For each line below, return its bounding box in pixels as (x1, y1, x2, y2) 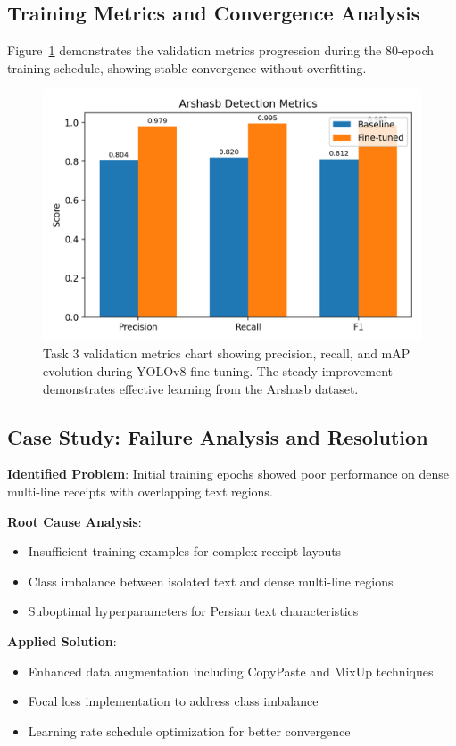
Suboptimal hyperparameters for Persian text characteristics (28, 602, 359, 620)
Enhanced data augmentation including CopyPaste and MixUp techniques (28, 661, 434, 680)
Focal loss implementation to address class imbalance (28, 692, 319, 710)
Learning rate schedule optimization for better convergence (28, 721, 351, 740)
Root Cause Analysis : (7, 512, 142, 530)
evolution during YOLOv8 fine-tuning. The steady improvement (43, 361, 393, 380)
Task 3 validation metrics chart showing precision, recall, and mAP (43, 344, 410, 363)
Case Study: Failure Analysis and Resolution (7, 422, 428, 450)
